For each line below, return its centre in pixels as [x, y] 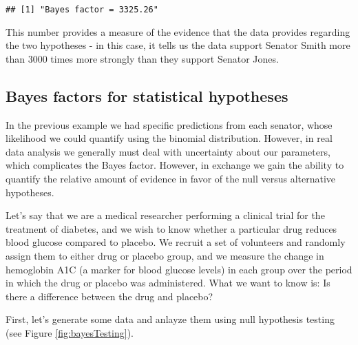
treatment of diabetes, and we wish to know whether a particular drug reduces [171, 228]
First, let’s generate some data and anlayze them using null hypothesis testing [170, 319]
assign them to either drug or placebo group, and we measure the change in [165, 255]
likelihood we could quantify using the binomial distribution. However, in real [169, 138]
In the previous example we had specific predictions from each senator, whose [169, 124]
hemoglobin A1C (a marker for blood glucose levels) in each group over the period [179, 269]
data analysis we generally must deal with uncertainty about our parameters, [168, 151]
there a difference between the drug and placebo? [109, 296]
